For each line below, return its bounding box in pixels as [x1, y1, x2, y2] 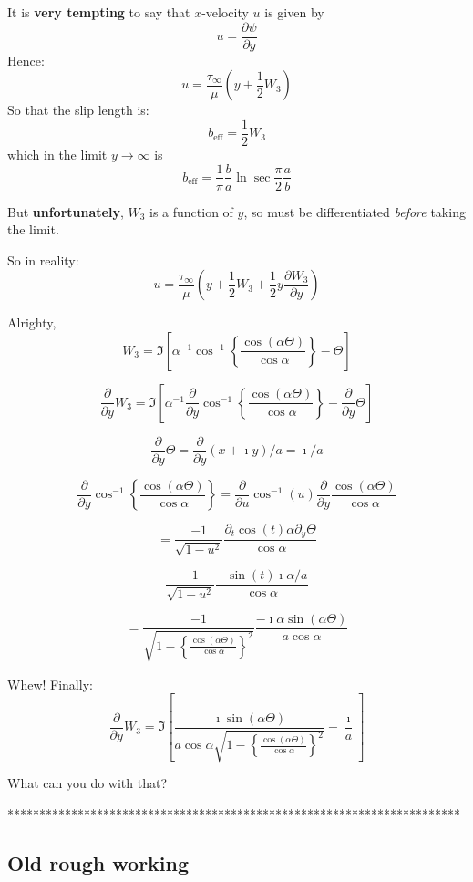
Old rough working [7, 848, 190, 877]
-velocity [201, 3, 249, 21]
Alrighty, [7, 313, 57, 332]
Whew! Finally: [7, 674, 93, 693]
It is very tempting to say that [7, 3, 190, 21]
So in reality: [7, 250, 79, 269]
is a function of [149, 202, 233, 221]
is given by [264, 3, 324, 21]
